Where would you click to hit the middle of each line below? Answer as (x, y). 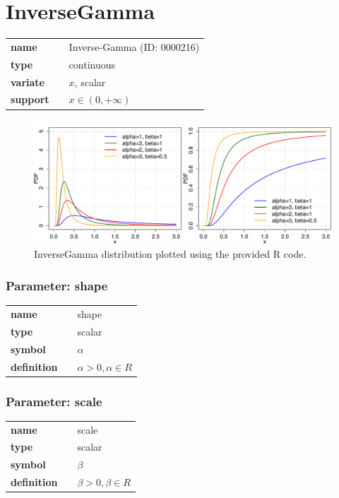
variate (28, 82)
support (30, 99)
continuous (92, 64)
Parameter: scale (54, 401)
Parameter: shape (57, 285)
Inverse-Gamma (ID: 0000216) (134, 46)
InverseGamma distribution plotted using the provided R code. (170, 254)
